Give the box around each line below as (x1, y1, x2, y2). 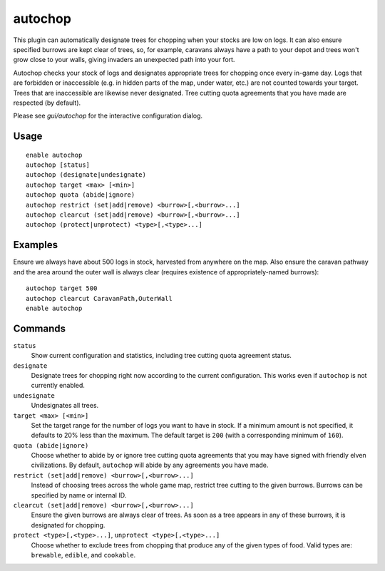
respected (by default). (13, 98, 81, 107)
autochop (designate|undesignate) (26, 171, 146, 179)
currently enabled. (31, 381, 86, 390)
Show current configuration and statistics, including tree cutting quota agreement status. (31, 351, 292, 360)
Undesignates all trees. (31, 401, 99, 410)
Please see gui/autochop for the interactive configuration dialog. (13, 111, 203, 120)
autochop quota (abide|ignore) (26, 191, 135, 199)
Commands (13, 322, 66, 334)
